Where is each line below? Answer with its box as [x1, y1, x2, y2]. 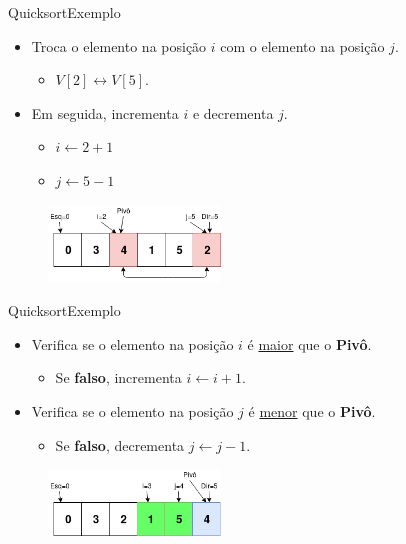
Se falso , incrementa [55, 367, 182, 388]
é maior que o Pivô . [247, 333, 372, 354]
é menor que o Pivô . [248, 400, 376, 421]
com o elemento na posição [220, 35, 385, 56]
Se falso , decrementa [55, 434, 185, 455]
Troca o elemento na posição [31, 35, 207, 56]
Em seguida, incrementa [31, 102, 179, 123]
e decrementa [192, 102, 274, 123]
